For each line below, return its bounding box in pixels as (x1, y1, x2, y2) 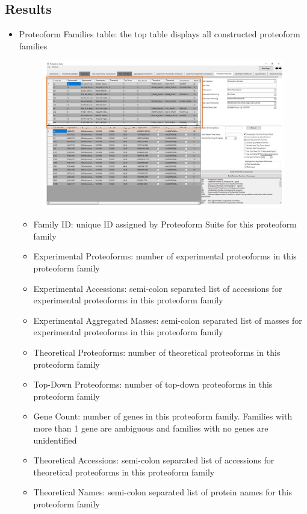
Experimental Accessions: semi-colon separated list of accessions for (33, 282, 282, 294)
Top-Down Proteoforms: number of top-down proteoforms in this (33, 378, 273, 391)
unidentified (33, 433, 77, 446)
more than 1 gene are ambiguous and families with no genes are (33, 421, 268, 434)
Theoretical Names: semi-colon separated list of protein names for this (33, 486, 293, 498)
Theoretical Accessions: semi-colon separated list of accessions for (33, 454, 274, 466)
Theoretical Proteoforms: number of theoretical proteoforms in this (33, 345, 281, 358)
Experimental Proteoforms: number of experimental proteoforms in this (33, 250, 297, 262)
